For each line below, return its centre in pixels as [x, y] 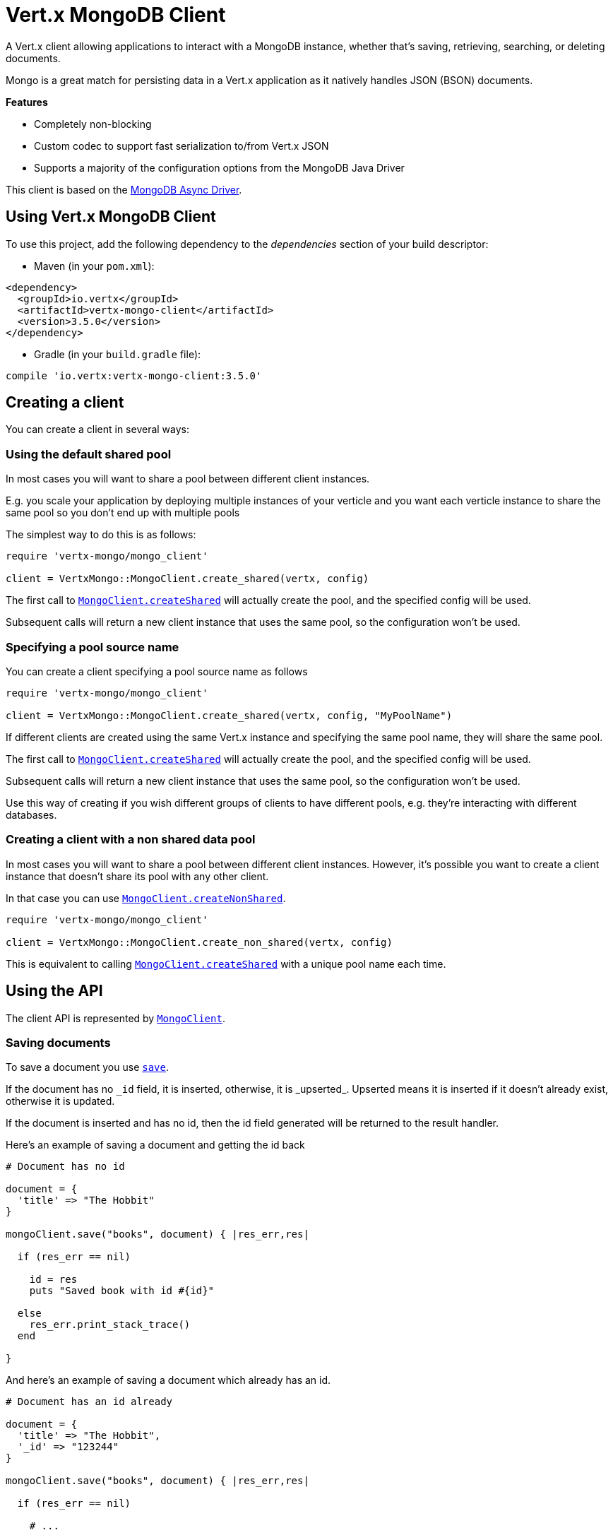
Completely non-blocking [93, 124]
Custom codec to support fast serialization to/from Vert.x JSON [181, 146]
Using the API [54, 991]
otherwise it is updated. [60, 1101]
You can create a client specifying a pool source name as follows [157, 671]
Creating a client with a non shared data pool [131, 840]
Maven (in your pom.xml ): [94, 266]
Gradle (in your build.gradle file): [118, 354]
